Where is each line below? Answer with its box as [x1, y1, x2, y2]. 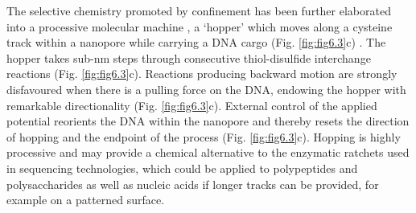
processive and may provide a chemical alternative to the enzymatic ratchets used [6, 144, 410, 161]
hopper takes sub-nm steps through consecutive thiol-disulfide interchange [6, 49, 371, 66]
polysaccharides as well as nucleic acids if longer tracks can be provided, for [6, 175, 379, 192]
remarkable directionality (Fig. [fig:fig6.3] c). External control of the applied [6, 96, 377, 113]
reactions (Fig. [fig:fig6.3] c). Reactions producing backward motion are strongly [6, 65, 397, 82]
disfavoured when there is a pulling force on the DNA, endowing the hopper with [6, 80, 406, 97]
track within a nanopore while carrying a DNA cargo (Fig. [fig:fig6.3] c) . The [6, 34, 386, 51]
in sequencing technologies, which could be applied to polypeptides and [6, 159, 358, 176]
